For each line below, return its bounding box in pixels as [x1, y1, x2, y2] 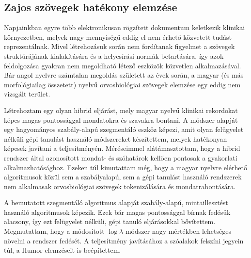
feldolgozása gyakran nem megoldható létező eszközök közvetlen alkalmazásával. [4, 60, 241, 70]
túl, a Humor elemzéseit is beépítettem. [4, 245, 121, 255]
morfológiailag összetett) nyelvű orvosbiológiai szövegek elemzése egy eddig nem [4, 79, 241, 89]
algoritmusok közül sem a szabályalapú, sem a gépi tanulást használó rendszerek [4, 172, 242, 182]
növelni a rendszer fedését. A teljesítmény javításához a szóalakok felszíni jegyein [4, 235, 244, 245]
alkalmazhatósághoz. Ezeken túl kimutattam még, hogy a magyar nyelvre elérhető [4, 162, 248, 172]
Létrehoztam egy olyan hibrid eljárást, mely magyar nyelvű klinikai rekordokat [4, 105, 238, 115]
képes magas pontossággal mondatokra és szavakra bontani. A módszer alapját [4, 114, 238, 125]
